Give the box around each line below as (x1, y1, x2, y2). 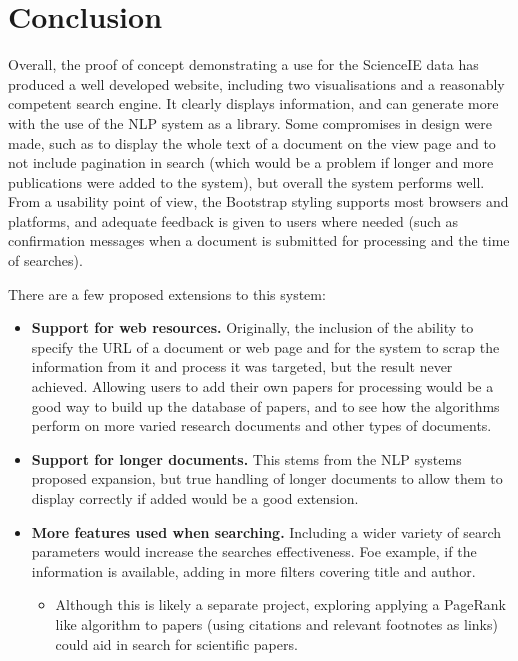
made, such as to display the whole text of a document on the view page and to (8, 132, 496, 153)
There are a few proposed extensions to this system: (8, 283, 326, 304)
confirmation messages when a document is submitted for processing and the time (8, 230, 510, 251)
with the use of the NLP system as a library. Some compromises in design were (8, 112, 493, 133)
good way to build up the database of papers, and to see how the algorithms (31, 395, 500, 416)
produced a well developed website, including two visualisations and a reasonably (8, 73, 505, 94)
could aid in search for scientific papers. (55, 633, 298, 654)
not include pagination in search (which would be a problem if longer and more (8, 152, 494, 173)
